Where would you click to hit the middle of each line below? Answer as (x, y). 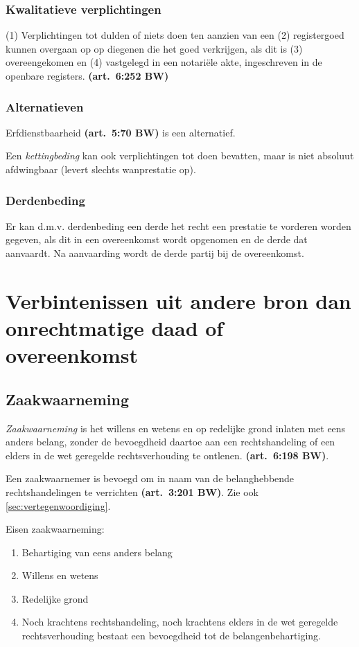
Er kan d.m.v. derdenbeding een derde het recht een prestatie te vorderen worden (178, 225)
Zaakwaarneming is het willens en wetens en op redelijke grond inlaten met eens (176, 428)
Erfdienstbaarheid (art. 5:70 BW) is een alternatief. (121, 132)
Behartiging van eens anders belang (97, 552)
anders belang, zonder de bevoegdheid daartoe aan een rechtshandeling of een (170, 442)
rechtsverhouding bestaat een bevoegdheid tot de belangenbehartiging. (171, 636)
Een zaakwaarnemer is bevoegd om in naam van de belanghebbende (150, 478)
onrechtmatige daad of (115, 327)
